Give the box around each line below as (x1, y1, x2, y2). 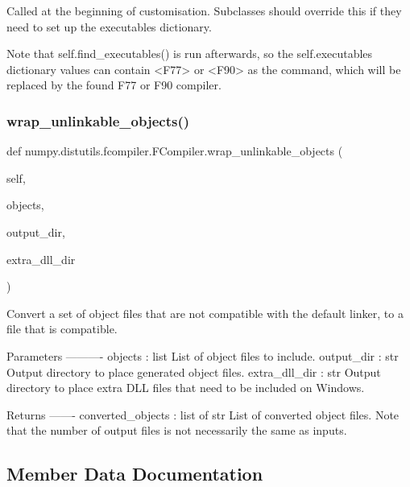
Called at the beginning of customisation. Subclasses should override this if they (6, 2, 402, 19)
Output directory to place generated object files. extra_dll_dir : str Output (6, 363, 381, 380)
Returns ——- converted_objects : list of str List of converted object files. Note (6, 406, 400, 423)
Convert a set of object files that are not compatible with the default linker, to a (6, 304, 404, 321)
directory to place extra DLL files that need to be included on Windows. (6, 379, 365, 396)
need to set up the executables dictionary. (6, 18, 212, 35)
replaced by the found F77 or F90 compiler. (6, 76, 222, 93)
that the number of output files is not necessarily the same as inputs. (6, 422, 347, 439)
